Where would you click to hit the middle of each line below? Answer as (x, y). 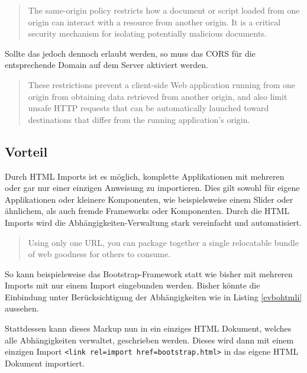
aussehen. (22, 308)
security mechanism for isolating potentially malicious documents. (147, 33)
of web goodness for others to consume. (99, 254)
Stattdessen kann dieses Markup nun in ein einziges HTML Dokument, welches (148, 328)
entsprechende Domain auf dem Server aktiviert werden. (106, 65)
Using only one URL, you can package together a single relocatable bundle (163, 242)
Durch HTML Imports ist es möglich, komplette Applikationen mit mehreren (145, 176)
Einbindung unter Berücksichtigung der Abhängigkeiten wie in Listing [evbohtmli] (153, 296)
